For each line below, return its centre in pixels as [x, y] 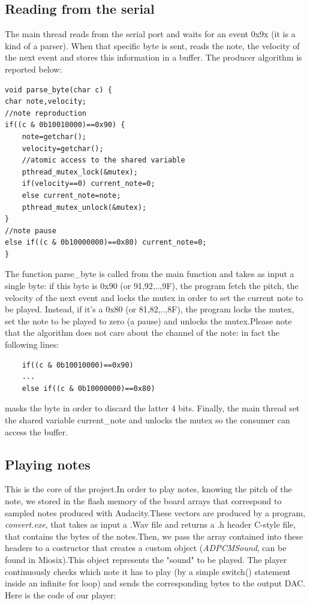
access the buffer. [36, 431]
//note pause [31, 231]
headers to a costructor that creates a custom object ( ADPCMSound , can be [146, 548]
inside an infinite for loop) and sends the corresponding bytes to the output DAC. [155, 583]
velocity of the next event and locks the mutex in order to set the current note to [154, 297]
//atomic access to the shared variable [103, 160]
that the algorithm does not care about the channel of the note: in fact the [142, 332]
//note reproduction [46, 113]
